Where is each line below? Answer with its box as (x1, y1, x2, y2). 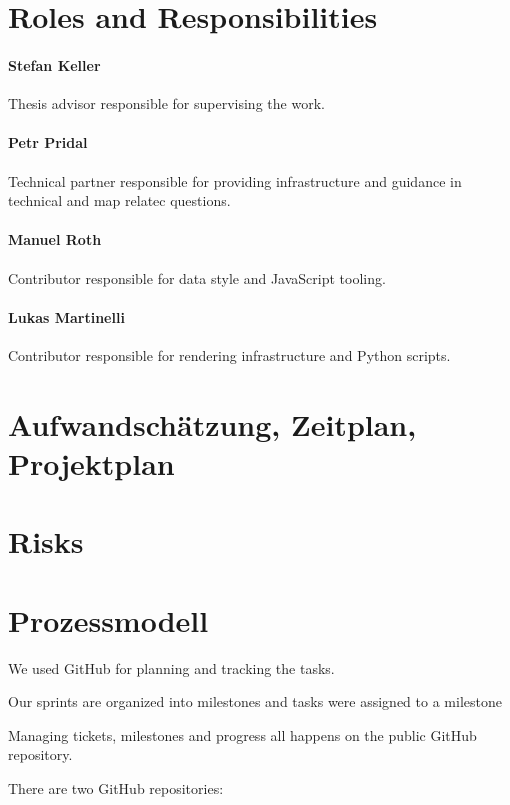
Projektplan (8, 442, 175, 483)
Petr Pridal (8, 132, 88, 153)
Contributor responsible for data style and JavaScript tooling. (8, 267, 386, 288)
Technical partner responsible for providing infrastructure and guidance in (8, 170, 462, 191)
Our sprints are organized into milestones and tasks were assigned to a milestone (8, 691, 502, 712)
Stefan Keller (8, 54, 101, 75)
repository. (8, 744, 73, 765)
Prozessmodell (8, 599, 209, 640)
